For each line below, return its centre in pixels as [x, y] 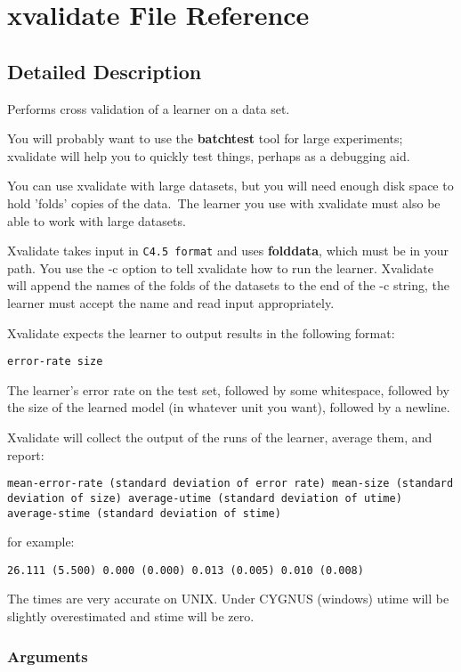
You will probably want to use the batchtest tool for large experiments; [205, 138]
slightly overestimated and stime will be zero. [131, 616]
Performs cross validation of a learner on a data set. [149, 108]
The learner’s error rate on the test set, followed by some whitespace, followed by [228, 389]
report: [26, 454]
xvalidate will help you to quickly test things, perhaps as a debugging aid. [209, 155]
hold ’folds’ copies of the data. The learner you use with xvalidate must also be [224, 202]
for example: [41, 542]
